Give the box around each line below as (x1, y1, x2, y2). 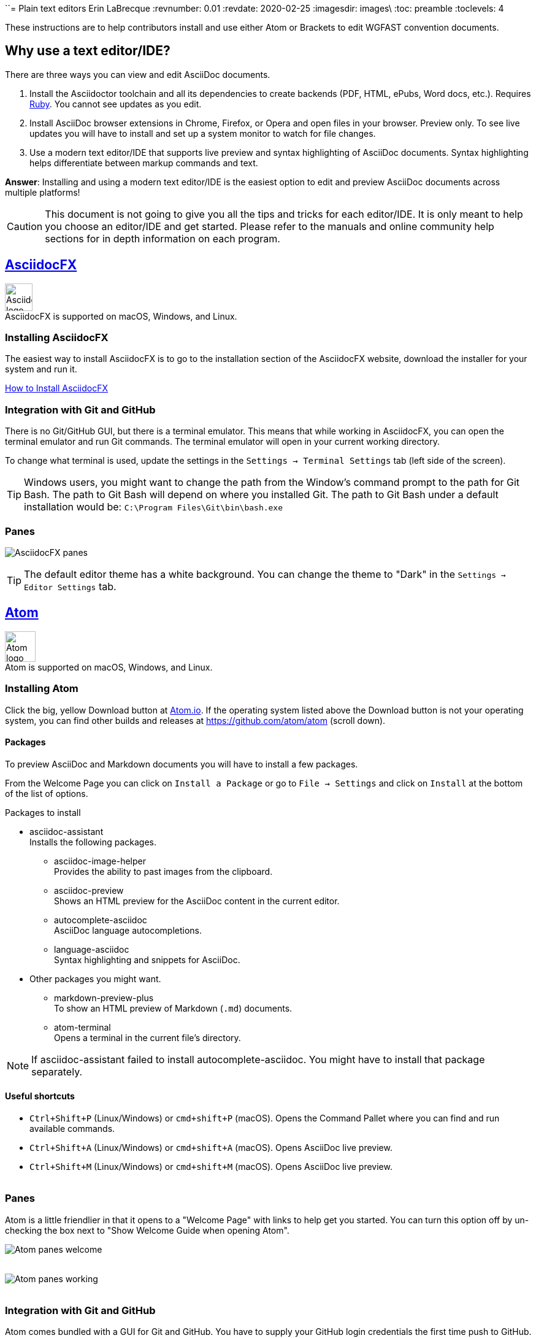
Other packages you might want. (29, 973, 161, 984)
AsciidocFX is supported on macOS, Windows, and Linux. (5, 310, 237, 321)
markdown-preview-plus (54, 992, 154, 1003)
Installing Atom (5, 682, 78, 695)
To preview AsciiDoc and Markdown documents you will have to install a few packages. (5, 758, 358, 769)
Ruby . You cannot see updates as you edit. (29, 98, 202, 109)
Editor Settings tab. (24, 580, 117, 593)
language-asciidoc (54, 944, 129, 955)
